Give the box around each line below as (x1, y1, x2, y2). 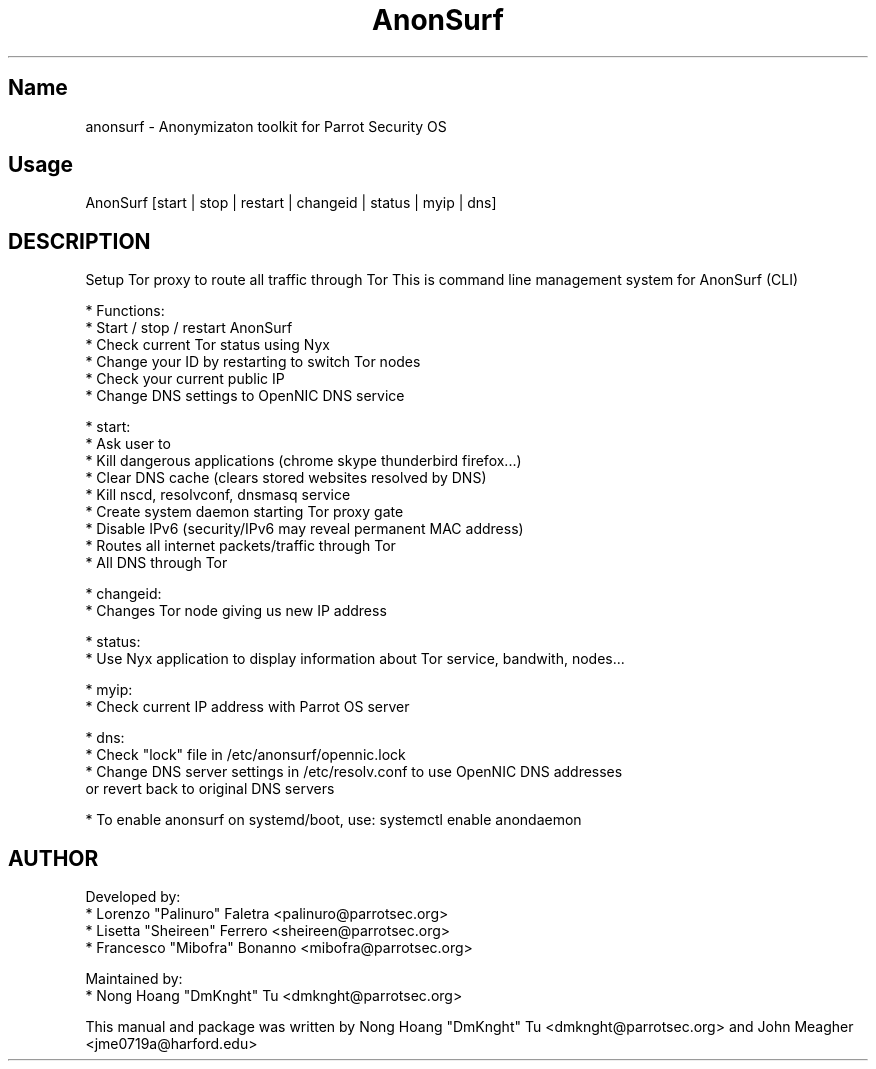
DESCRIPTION (8, 228, 151, 254)
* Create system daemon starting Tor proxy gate (85, 503, 404, 521)
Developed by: (85, 888, 181, 906)
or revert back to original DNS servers (85, 780, 335, 798)
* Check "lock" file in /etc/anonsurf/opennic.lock (85, 746, 406, 764)
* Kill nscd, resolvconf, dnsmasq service (85, 486, 351, 504)
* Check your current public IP (85, 370, 285, 388)
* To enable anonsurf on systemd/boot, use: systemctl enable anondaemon (85, 811, 582, 829)
